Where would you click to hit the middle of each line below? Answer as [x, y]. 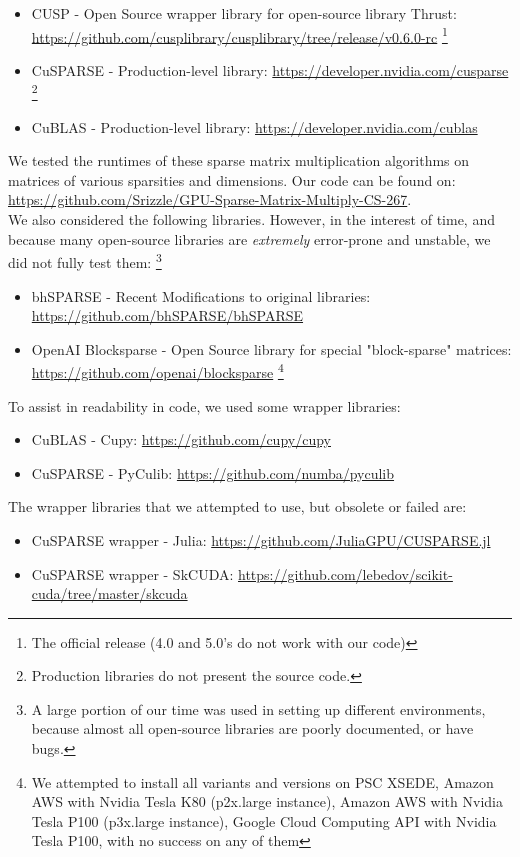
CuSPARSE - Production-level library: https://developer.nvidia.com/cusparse [270, 69]
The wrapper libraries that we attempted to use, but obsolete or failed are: [237, 506]
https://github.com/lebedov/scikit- [345, 573]
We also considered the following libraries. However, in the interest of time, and [251, 219]
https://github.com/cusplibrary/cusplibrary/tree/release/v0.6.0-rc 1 [239, 35]
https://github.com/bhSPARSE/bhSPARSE [167, 315]
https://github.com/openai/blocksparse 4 [157, 370]
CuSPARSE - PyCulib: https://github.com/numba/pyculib [213, 472]
